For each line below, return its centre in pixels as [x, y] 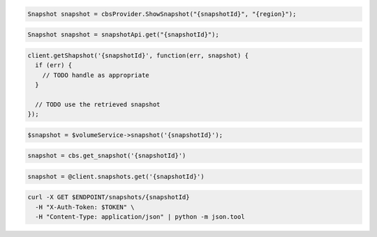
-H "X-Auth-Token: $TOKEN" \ [85, 207]
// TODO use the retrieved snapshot [98, 104]
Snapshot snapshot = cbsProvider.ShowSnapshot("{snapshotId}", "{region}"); [162, 14]
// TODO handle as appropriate [96, 75]
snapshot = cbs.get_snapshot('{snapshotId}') [107, 156]
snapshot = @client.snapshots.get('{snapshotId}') [116, 176]
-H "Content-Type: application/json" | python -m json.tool [140, 217]
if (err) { [54, 65]
